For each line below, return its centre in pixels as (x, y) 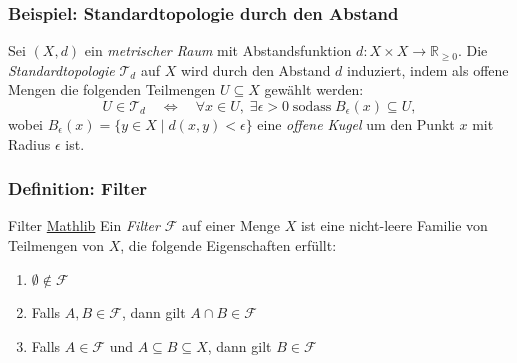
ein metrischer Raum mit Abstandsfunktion (218, 50)
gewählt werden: (314, 89)
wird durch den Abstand (255, 69)
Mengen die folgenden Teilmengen (112, 89)
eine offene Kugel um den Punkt (356, 124)
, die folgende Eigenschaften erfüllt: (228, 245)
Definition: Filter (78, 188)
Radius (29, 143)
